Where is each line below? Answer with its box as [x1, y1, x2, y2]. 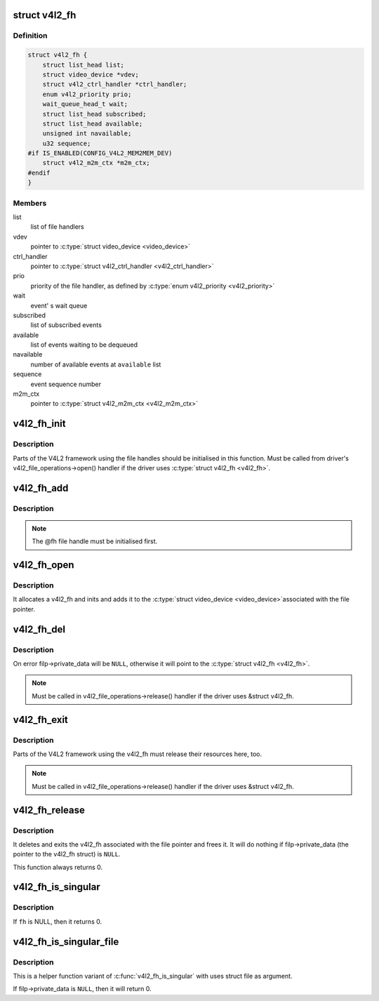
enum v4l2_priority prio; [42, 90, 132, 98]
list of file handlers [30, 223, 84, 231]
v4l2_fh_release [13, 804, 86, 816]
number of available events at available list [30, 360, 161, 369]
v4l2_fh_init [13, 418, 66, 430]
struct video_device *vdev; [42, 70, 140, 79]
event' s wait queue [30, 301, 88, 310]
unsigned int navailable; [42, 130, 132, 138]
